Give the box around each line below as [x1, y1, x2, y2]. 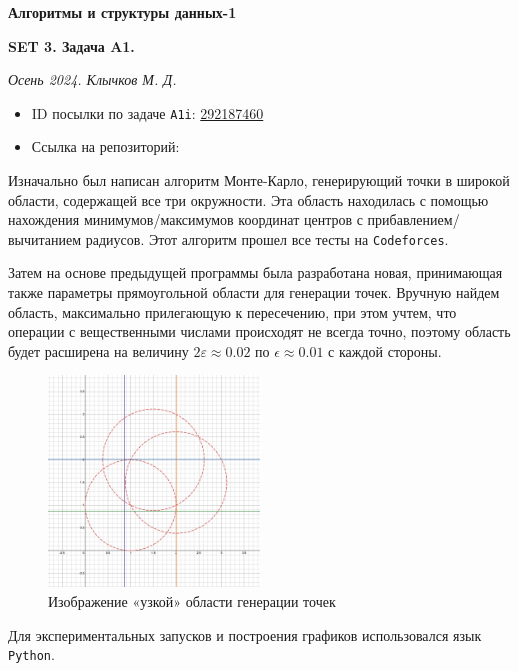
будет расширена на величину [8, 340, 189, 361]
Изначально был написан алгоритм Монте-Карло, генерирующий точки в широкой [8, 170, 510, 191]
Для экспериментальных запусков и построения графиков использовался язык [8, 624, 482, 645]
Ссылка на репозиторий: [31, 136, 180, 157]
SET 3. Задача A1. [8, 35, 135, 56]
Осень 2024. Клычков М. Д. [8, 69, 177, 90]
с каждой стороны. [328, 340, 442, 361]
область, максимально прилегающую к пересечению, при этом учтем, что [8, 301, 457, 322]
